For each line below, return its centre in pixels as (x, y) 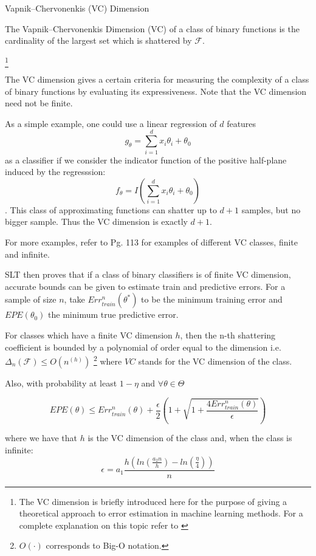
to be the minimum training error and (212, 299)
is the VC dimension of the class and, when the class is (190, 438)
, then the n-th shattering (228, 335)
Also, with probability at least (61, 383)
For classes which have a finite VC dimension (89, 335)
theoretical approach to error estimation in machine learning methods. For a (161, 513)
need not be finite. (39, 103)
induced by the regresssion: (55, 172)
